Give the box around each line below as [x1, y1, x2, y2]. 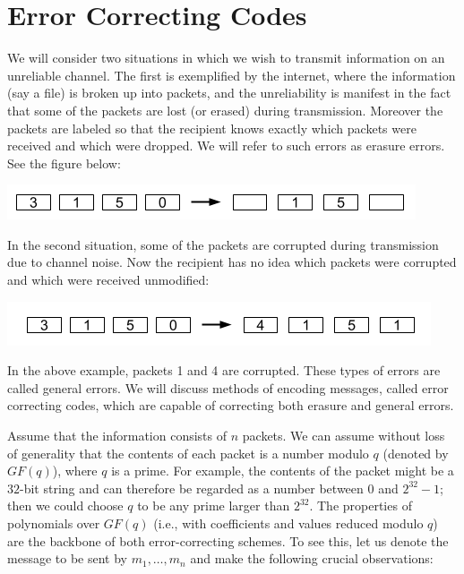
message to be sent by [7, 549, 127, 568]
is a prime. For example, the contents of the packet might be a [111, 461, 454, 480]
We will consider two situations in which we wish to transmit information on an [7, 48, 445, 67]
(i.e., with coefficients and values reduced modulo [153, 514, 424, 532]
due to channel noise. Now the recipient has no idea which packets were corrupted [7, 253, 457, 271]
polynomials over [7, 514, 100, 532]
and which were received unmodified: [7, 270, 210, 289]
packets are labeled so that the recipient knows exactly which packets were [7, 118, 417, 137]
